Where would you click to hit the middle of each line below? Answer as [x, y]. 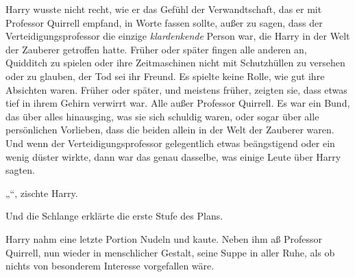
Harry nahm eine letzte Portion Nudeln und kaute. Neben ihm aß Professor [164, 238]
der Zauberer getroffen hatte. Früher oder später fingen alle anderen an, [156, 49]
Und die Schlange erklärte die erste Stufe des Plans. [114, 216]
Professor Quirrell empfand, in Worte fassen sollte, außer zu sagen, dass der [164, 22]
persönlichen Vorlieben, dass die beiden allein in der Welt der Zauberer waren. [170, 130]
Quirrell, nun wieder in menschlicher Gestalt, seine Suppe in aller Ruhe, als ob [170, 252]
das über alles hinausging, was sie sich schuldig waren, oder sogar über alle [162, 116]
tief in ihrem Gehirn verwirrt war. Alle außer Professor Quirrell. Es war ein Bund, [178, 103]
